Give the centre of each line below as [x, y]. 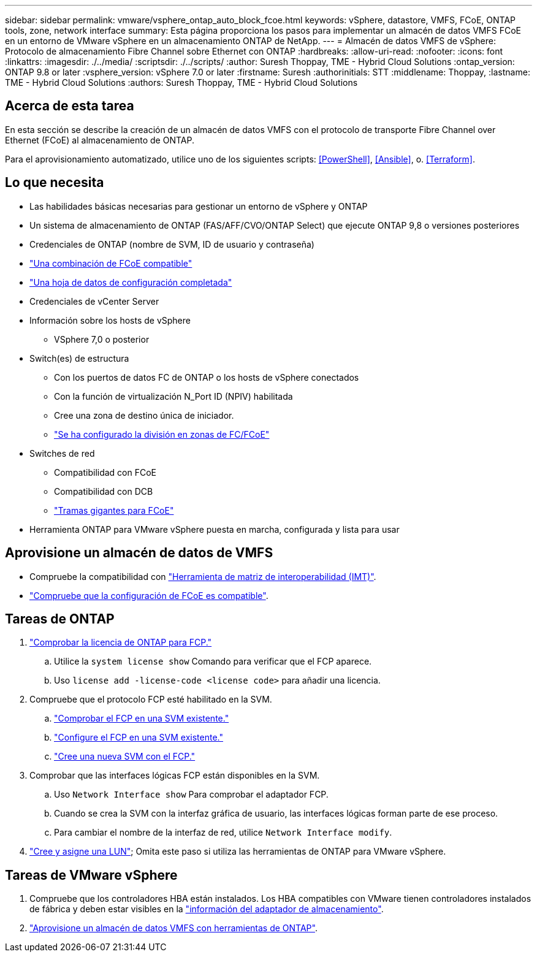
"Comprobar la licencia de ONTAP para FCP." [121, 642]
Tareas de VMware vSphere [91, 875]
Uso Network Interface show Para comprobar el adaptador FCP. [191, 795]
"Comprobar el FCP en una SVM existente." [142, 719]
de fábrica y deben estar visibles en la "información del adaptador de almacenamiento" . [207, 909]
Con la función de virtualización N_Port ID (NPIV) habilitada [173, 396]
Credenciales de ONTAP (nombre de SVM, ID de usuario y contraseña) [172, 244]
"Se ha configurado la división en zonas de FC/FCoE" [162, 434]
